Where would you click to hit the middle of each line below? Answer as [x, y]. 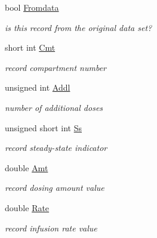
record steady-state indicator [56, 148]
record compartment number [56, 67]
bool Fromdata [32, 7]
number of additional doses [54, 107]
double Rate [27, 207]
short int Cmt [30, 47]
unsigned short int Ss [44, 127]
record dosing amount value [55, 188]
